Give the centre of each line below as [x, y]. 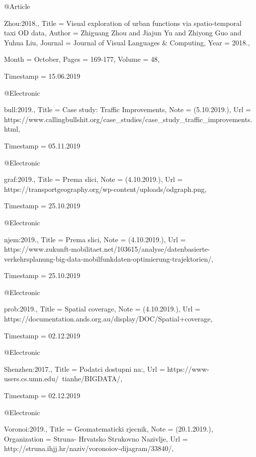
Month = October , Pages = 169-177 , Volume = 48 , [82, 59]
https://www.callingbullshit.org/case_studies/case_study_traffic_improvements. [128, 119]
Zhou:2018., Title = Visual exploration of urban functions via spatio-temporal [123, 23]
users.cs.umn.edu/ [31, 379]
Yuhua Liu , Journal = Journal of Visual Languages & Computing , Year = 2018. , [127, 42]
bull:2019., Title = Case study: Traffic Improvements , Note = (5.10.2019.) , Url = [128, 109]
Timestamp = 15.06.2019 [42, 76]
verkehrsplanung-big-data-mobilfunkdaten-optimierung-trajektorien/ [108, 258]
